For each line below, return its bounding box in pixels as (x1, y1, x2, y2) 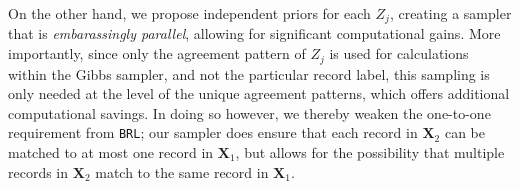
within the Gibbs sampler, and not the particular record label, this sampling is (8, 63, 490, 84)
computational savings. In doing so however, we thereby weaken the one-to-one (8, 102, 491, 123)
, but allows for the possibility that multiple (235, 141, 505, 162)
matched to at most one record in (8, 141, 214, 162)
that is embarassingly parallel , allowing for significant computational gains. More (8, 23, 501, 44)
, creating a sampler (389, 3, 512, 23)
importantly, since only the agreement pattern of (8, 43, 306, 64)
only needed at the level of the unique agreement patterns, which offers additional (8, 83, 510, 104)
